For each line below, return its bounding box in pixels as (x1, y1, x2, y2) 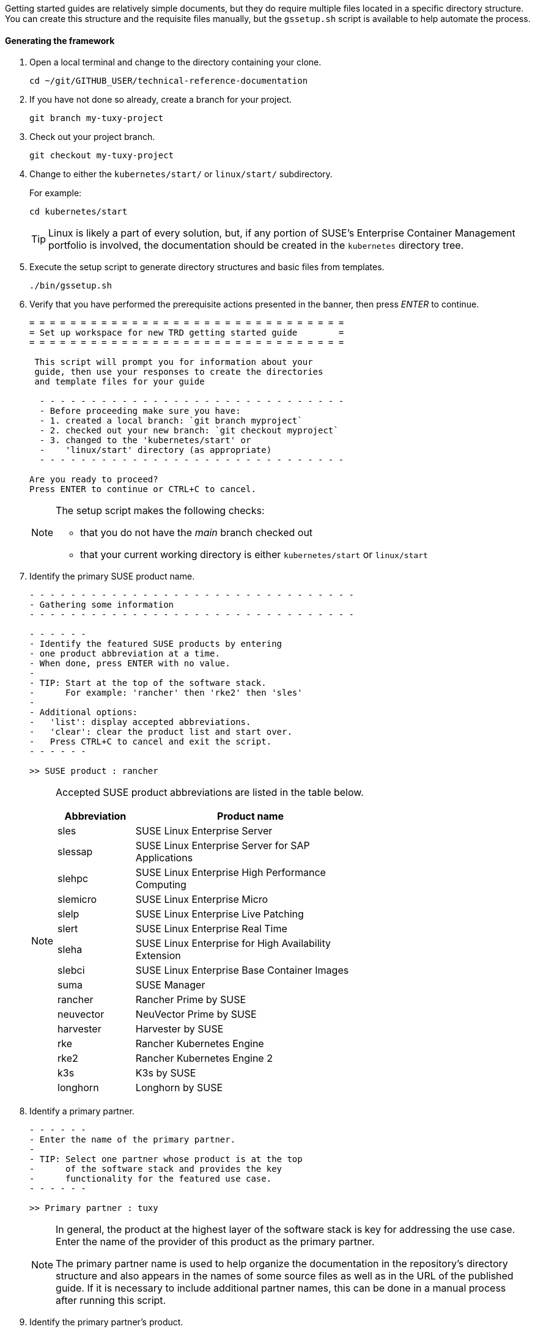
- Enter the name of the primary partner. (29, 1135, 236, 1145)
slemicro (57, 893, 97, 906)
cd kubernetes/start (29, 207, 128, 217)
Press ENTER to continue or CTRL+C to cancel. (29, 484, 256, 495)
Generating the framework (5, 35, 115, 46)
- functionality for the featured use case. (29, 1174, 272, 1184)
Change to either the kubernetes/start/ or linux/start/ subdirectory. (29, 169, 333, 180)
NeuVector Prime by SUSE (135, 1008, 257, 1021)
